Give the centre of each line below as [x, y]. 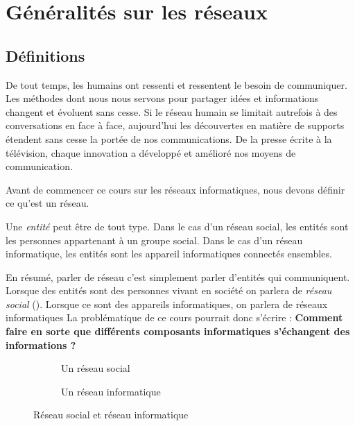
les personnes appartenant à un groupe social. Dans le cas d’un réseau [154, 240]
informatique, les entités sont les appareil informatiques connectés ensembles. [169, 254]
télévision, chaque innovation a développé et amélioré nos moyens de [151, 152]
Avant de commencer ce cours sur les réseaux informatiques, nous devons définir [175, 189]
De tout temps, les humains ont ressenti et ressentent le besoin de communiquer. [176, 84]
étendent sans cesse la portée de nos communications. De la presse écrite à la [169, 138]
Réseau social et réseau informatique [111, 415]
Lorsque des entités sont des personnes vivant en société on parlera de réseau [169, 290]
